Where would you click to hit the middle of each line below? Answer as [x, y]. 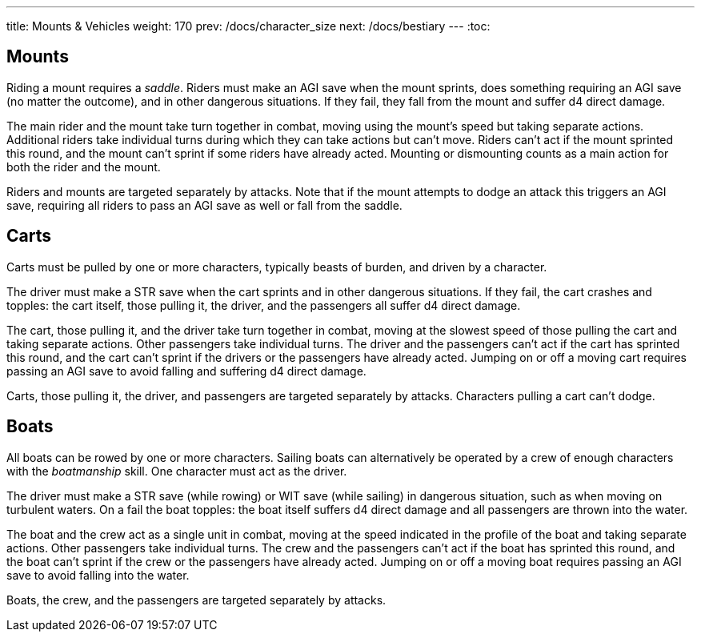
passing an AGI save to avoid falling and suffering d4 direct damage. [186, 371]
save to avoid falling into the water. [98, 575]
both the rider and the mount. [84, 167]
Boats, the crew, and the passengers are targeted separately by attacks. [196, 600]
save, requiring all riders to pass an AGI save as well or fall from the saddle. [204, 205]
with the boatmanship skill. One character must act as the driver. [177, 471]
